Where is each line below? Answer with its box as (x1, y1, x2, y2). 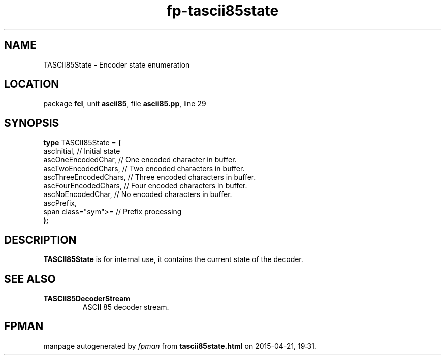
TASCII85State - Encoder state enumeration (43, 60, 190, 69)
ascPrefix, (43, 199, 77, 208)
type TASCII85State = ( (43, 138, 121, 147)
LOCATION (4, 78, 59, 91)
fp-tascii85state (166, 2, 279, 19)
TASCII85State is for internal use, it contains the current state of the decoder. (43, 255, 303, 264)
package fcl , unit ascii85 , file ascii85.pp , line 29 (43, 99, 206, 108)
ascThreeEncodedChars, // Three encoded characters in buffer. (43, 173, 256, 182)
